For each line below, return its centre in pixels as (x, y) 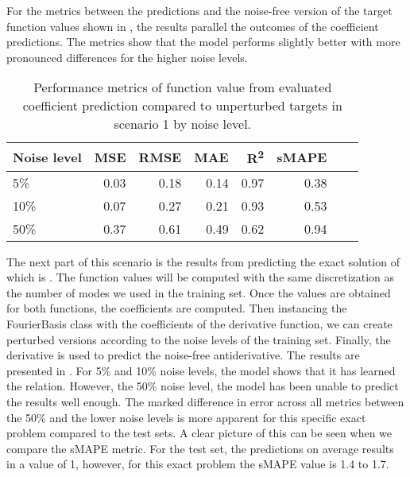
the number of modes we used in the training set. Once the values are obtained (199, 292)
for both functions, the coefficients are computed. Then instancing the (177, 308)
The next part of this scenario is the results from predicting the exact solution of (203, 261)
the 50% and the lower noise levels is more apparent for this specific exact (186, 417)
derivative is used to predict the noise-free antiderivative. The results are (183, 355)
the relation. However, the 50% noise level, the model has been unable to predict (203, 386)
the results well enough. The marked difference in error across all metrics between (205, 402)
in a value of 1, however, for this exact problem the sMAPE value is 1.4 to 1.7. (198, 464)
